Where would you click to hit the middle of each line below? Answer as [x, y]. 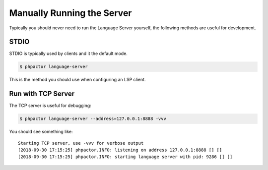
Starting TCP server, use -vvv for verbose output [81, 143]
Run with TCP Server [42, 94]
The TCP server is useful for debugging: [50, 106]
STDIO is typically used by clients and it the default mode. [68, 54]
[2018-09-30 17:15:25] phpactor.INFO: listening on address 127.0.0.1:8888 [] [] [120, 150]
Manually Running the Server [70, 13]
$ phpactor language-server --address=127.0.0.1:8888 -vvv [93, 119]
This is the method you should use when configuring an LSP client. [77, 80]
